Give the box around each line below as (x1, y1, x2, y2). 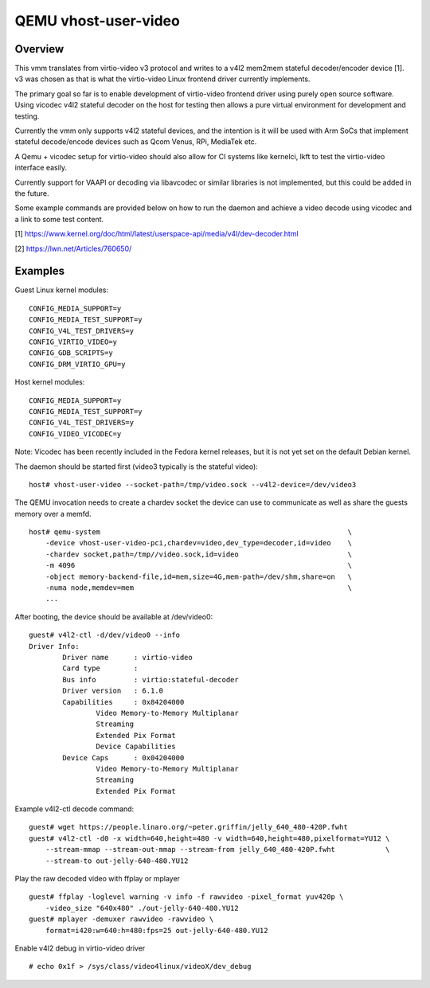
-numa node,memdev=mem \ (45, 584, 353, 592)
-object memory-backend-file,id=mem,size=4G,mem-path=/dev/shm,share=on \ (45, 572, 353, 581)
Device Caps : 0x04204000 (62, 753, 185, 762)
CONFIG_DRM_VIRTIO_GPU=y (29, 359, 126, 369)
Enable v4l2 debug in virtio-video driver (14, 943, 146, 953)
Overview (14, 42, 64, 56)
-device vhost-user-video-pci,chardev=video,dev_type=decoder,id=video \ (45, 538, 353, 548)
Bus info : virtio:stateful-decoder (62, 675, 239, 684)
